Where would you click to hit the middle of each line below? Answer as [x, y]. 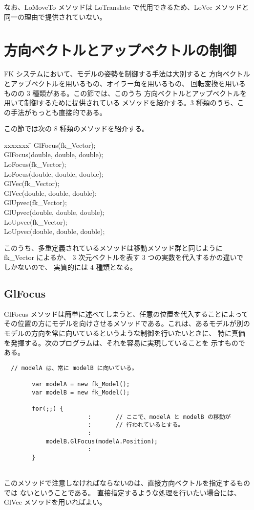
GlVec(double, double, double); [50, 193]
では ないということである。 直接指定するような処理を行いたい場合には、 [122, 492]
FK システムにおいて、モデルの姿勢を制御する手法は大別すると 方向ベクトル [127, 74]
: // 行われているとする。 [136, 425]
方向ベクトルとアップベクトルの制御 [120, 50]
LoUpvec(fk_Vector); [36, 221]
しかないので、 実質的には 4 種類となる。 [71, 267]
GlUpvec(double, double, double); [54, 212]
